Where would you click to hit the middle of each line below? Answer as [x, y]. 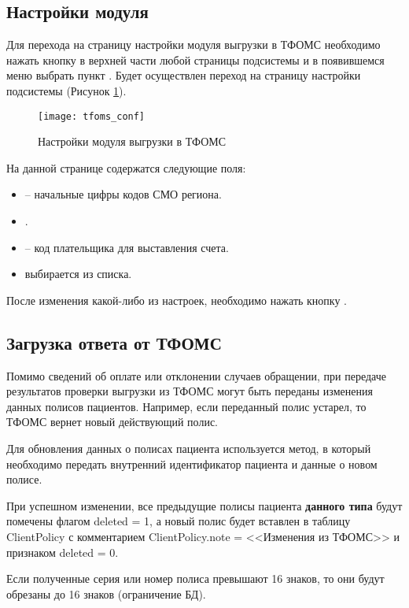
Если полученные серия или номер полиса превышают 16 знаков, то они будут [195, 578]
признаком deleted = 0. [63, 552]
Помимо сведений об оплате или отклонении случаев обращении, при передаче [196, 375]
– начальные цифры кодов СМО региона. [123, 194]
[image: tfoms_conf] [92, 116]
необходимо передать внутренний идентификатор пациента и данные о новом [192, 463]
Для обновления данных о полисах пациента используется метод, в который [189, 448]
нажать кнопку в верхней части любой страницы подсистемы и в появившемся [195, 59]
